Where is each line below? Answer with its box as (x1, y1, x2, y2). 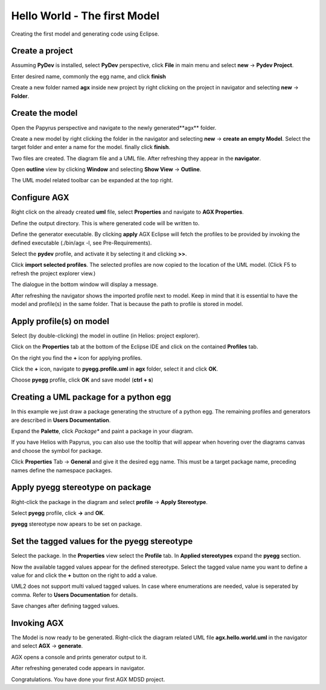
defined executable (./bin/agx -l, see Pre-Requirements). (11, 239, 152, 246)
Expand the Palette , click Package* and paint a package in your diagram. (11, 427, 194, 435)
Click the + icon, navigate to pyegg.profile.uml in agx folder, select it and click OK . (11, 365, 219, 372)
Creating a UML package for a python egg (11, 392, 171, 403)
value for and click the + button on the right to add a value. (11, 572, 158, 579)
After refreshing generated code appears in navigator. (11, 665, 145, 672)
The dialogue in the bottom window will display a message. (11, 281, 158, 288)
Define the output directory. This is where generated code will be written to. (11, 219, 200, 226)
